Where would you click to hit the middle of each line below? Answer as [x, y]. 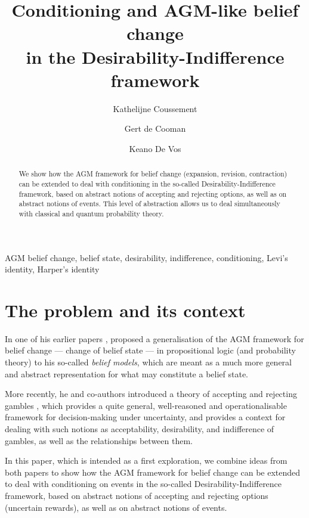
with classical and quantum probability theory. [91, 213]
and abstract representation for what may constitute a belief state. [127, 373]
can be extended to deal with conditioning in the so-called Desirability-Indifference [147, 183]
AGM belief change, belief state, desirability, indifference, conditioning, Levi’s [146, 257]
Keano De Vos [155, 148]
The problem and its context [125, 310]
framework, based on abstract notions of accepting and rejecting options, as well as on [153, 193]
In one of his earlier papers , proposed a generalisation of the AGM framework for [154, 338]
